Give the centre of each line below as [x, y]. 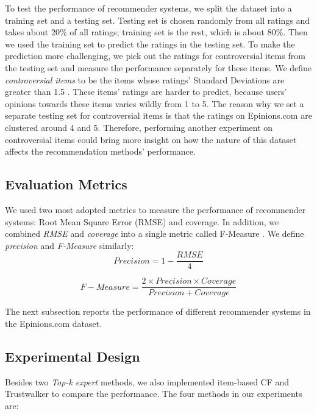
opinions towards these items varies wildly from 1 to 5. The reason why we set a [155, 103]
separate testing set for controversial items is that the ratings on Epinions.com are [158, 115]
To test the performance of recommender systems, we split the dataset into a [148, 8]
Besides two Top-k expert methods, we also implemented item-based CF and [147, 381]
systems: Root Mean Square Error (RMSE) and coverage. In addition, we [142, 221]
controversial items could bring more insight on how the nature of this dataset [151, 139]
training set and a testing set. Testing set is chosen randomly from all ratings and [158, 20]
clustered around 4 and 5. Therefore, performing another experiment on [139, 127]
